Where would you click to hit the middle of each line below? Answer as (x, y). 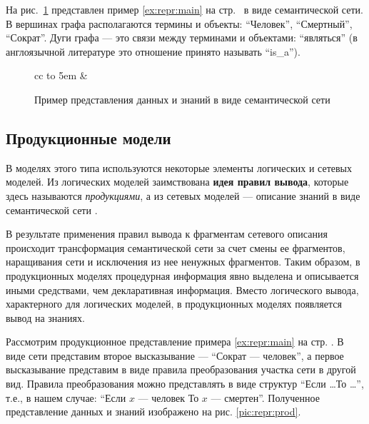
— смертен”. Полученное (265, 397)
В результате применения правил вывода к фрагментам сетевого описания (167, 234)
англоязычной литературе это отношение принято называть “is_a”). (153, 51)
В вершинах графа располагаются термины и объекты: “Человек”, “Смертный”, (179, 23)
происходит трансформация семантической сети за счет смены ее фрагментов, (176, 247)
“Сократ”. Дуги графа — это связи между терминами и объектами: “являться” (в (182, 37)
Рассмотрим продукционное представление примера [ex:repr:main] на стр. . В (175, 342)
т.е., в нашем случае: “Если (66, 397)
